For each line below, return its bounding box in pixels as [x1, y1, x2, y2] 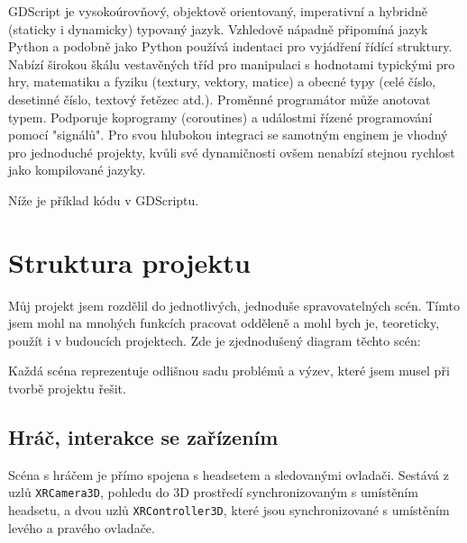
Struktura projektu [8, 243, 251, 280]
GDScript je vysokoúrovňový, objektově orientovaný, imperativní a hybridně [8, 2, 427, 20]
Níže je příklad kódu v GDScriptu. [8, 190, 199, 209]
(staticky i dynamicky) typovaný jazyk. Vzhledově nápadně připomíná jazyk [8, 19, 428, 38]
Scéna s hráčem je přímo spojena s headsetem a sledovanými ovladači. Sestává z [8, 465, 449, 484]
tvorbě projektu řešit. [8, 379, 126, 398]
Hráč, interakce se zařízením [8, 423, 279, 451]
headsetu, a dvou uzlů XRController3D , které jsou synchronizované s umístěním [8, 501, 450, 520]
